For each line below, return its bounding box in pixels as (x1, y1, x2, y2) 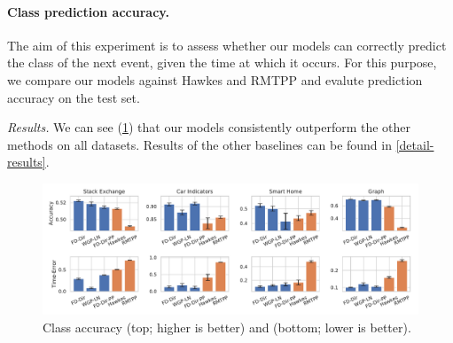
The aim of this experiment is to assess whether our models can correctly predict (7, 35, 447, 54)
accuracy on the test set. (7, 88, 140, 106)
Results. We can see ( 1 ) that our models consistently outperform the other (7, 118, 411, 136)
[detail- (395, 135, 434, 153)
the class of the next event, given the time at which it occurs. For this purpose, (7, 53, 437, 72)
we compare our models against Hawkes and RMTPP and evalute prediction (7, 70, 423, 89)
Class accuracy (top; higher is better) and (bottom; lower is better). (43, 317, 411, 336)
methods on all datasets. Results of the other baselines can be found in (7, 135, 392, 153)
